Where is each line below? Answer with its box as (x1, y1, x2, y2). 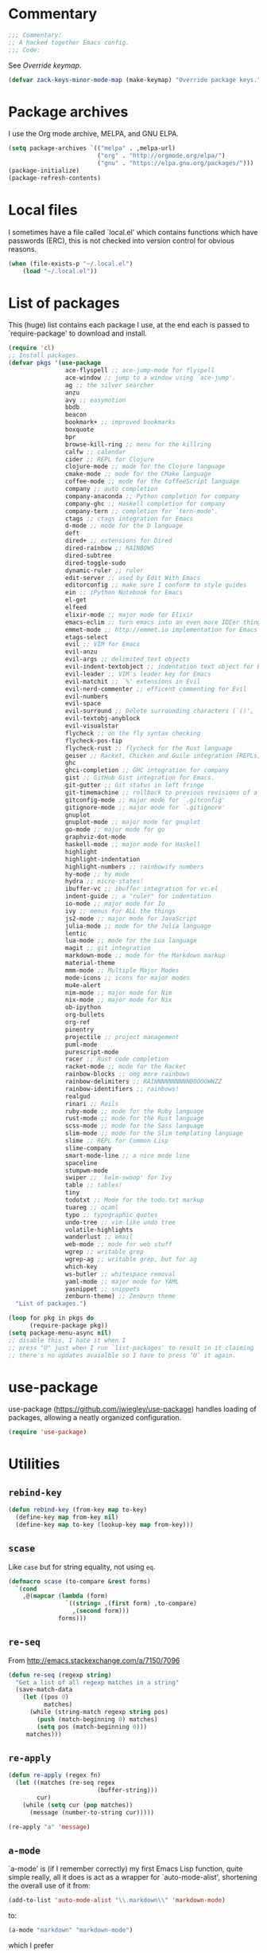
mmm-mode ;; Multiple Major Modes (64, 966, 180, 975)
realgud (64, 1092, 91, 1100)
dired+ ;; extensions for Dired (64, 537, 172, 545)
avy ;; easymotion (64, 396, 126, 404)
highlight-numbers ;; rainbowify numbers (64, 862, 204, 871)
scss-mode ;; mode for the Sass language (64, 1122, 204, 1130)
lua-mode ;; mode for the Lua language (64, 937, 197, 945)
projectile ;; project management (64, 1033, 180, 1041)
